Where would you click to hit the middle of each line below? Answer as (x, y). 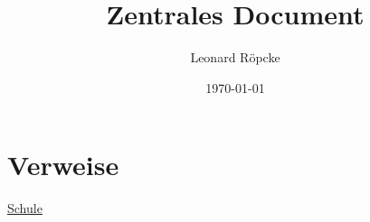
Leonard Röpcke (235, 57)
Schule (25, 208)
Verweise (63, 165)
